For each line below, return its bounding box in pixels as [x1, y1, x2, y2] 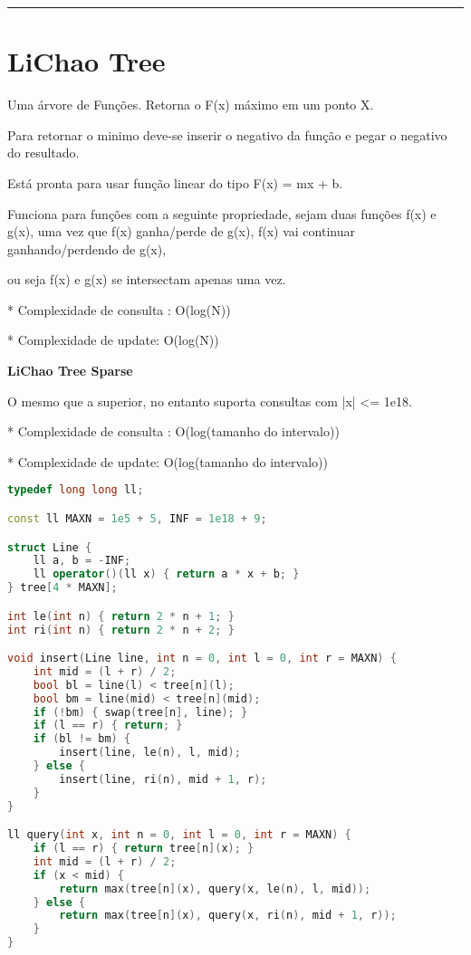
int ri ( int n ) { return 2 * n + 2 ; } [7, 623, 235, 636]
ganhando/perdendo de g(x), [7, 239, 167, 258]
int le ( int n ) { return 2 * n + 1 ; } [7, 609, 235, 623]
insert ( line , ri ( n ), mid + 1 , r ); [59, 772, 267, 786]
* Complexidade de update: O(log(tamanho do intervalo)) [7, 452, 328, 471]
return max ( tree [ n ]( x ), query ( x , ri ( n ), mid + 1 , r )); [59, 909, 397, 922]
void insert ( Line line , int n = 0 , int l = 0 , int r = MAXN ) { [7, 652, 397, 665]
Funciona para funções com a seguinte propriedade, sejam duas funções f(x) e [7, 204, 437, 223]
